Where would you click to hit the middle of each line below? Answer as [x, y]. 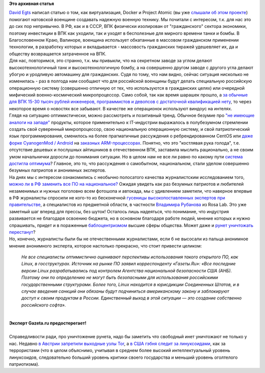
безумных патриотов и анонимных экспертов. [58, 170]
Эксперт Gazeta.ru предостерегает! [48, 323]
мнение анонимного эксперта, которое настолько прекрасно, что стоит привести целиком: [106, 246]
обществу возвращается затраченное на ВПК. [58, 53]
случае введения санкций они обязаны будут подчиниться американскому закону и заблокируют [125, 291]
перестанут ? [22, 232]
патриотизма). [24, 364]
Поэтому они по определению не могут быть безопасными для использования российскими [120, 277]
